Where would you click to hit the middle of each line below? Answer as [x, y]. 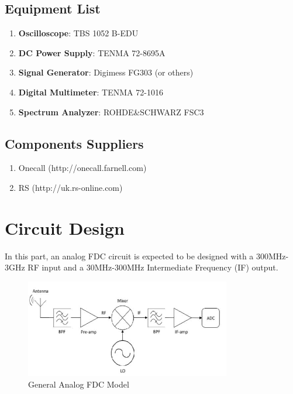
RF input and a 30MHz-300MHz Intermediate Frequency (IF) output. [153, 267]
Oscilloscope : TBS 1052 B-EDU [78, 33]
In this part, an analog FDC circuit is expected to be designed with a [129, 256]
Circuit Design [65, 227]
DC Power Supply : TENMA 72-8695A [92, 52]
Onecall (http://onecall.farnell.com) [82, 168]
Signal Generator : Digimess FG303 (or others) [106, 72]
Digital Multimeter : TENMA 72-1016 [91, 92]
